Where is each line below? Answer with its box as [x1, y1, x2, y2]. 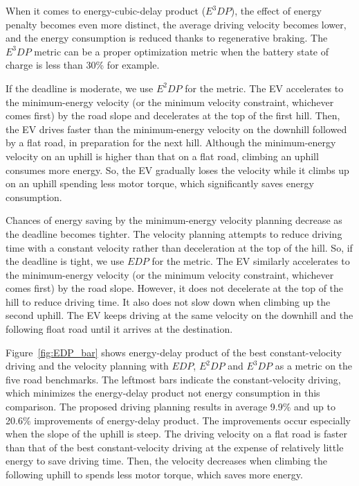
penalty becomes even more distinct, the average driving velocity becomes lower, [6, 17, 347, 31]
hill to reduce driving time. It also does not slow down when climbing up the [6, 294, 331, 309]
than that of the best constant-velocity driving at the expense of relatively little [6, 440, 344, 454]
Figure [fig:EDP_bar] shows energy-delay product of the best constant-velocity [6, 345, 342, 359]
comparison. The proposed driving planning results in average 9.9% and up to [6, 399, 335, 414]
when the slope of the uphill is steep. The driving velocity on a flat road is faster [6, 426, 348, 441]
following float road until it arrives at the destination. [6, 322, 233, 336]
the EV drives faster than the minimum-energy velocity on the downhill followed [6, 121, 347, 136]
